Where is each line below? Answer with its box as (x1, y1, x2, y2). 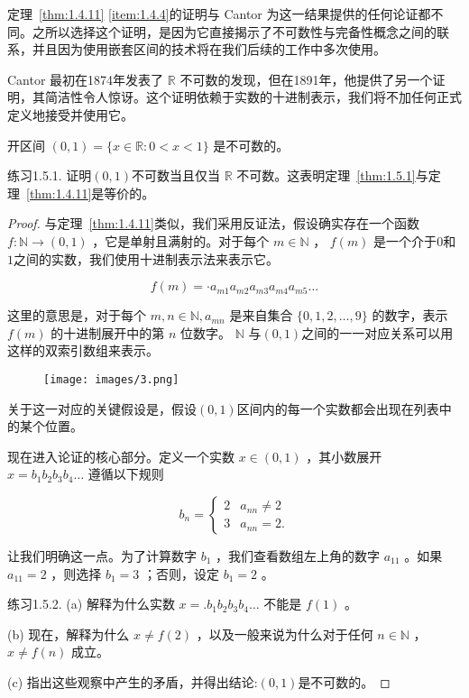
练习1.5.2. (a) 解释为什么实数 (7, 594, 175, 613)
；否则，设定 (143, 564, 219, 583)
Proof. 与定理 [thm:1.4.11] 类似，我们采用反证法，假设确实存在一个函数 (7, 214, 419, 233)
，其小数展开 (306, 446, 382, 465)
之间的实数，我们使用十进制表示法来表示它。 (14, 249, 279, 268)
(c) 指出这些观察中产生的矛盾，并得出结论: (7, 672, 258, 691)
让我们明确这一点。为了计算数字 (7, 546, 197, 565)
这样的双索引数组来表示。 (7, 341, 159, 360)
